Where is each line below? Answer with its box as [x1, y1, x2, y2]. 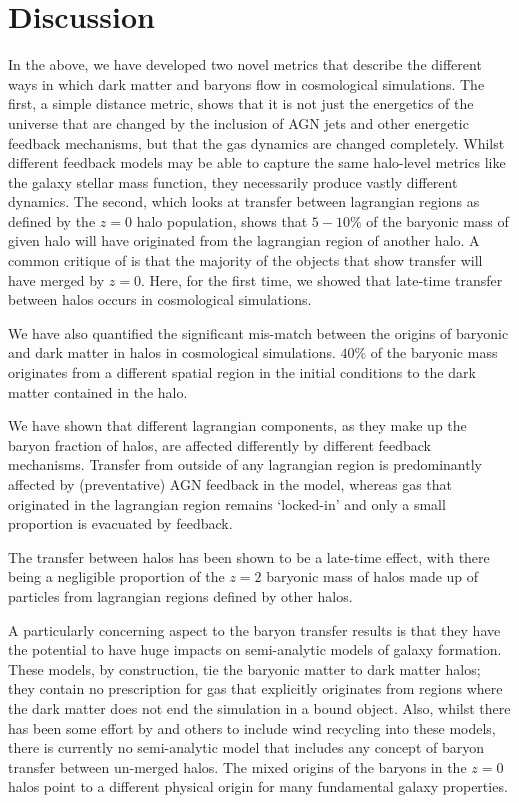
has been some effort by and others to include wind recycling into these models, [8, 717, 496, 738]
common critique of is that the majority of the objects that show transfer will [8, 250, 483, 271]
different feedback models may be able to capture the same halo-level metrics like [8, 152, 506, 173]
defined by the [8, 210, 96, 231]
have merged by [8, 269, 105, 290]
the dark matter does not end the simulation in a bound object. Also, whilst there [8, 697, 511, 718]
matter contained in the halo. [8, 381, 188, 402]
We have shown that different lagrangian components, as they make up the [8, 415, 467, 436]
